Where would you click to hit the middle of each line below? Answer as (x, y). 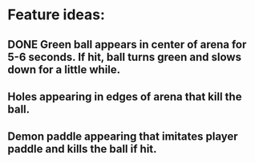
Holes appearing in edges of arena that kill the (125, 97)
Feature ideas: (57, 15)
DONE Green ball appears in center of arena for (127, 45)
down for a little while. (64, 69)
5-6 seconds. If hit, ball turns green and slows (125, 57)
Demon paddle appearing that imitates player (123, 137)
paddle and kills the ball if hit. (82, 149)
